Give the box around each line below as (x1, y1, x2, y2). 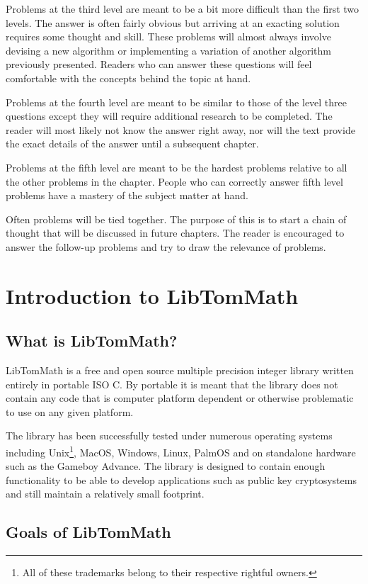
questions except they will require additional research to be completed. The (6, 108, 333, 123)
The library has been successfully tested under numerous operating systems (6, 428, 333, 443)
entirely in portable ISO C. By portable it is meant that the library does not (6, 376, 338, 391)
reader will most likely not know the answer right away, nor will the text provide (6, 122, 355, 137)
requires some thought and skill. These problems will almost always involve (6, 29, 331, 44)
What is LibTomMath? (6, 330, 178, 352)
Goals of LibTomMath (6, 521, 171, 543)
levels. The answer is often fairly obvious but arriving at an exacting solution (6, 15, 340, 30)
